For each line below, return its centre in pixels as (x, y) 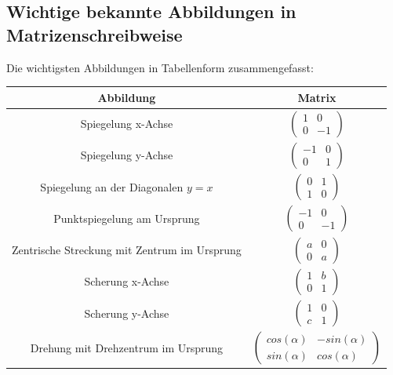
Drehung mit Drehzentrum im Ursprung (127, 347)
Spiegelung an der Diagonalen (112, 186)
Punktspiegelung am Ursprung (127, 218)
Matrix (317, 97)
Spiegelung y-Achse (127, 155)
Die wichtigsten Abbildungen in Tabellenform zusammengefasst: (160, 67)
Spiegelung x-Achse (127, 124)
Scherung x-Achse (127, 281)
